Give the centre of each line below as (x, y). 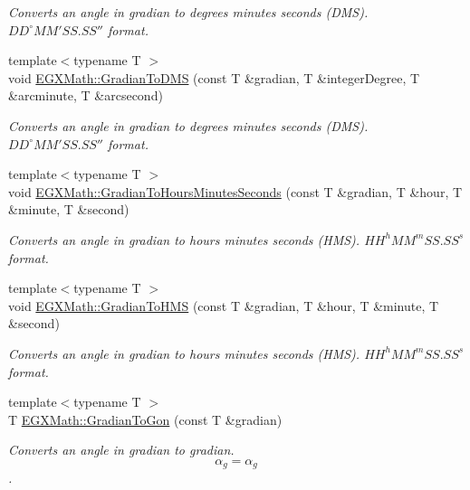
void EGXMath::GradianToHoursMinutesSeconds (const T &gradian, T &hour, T (235, 191)
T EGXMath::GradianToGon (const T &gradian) (145, 419)
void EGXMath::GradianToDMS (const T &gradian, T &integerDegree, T (214, 77)
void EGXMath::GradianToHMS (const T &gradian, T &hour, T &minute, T (224, 305)
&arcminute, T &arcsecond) (86, 95)
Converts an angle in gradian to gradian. (121, 450)
